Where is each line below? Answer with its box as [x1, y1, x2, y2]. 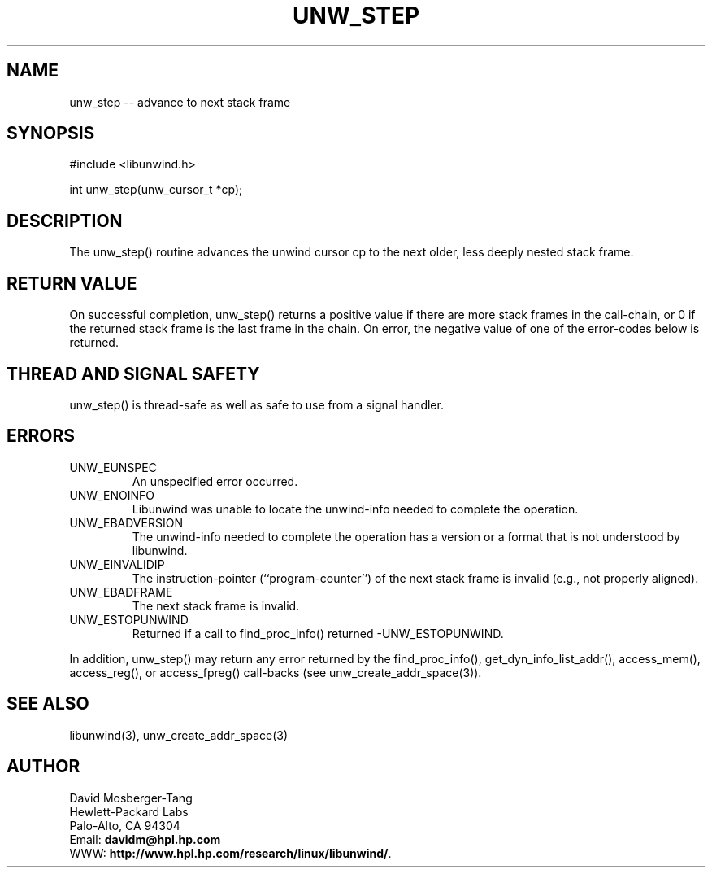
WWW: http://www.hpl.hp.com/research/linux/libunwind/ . [69, 846, 392, 860]
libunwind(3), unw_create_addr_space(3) [69, 728, 289, 742]
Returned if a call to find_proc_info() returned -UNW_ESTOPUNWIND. [132, 626, 504, 640]
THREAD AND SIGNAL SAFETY [7, 363, 260, 384]
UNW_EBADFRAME [69, 584, 173, 599]
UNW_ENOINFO [69, 487, 154, 502]
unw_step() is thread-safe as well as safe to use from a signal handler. [69, 397, 444, 412]
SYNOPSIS [7, 123, 95, 144]
